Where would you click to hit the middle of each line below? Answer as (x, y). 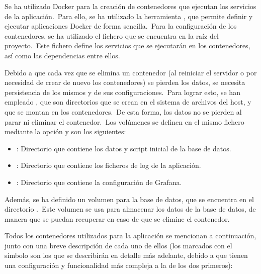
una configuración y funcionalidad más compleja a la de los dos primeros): (119, 265)
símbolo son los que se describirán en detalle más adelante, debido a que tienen (126, 255)
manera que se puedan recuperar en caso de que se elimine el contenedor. (117, 218)
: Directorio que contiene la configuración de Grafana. (99, 182)
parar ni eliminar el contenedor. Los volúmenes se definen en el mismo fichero (124, 121)
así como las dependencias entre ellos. (62, 55)
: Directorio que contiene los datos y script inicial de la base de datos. (124, 148)
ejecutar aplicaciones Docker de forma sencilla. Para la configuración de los (121, 26)
